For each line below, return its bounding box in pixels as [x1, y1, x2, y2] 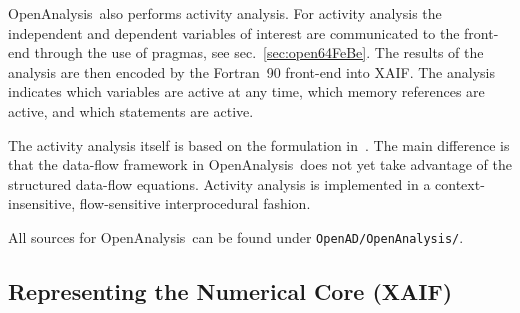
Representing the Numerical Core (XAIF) [8, 275, 453, 306]
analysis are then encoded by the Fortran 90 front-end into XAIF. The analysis [8, 61, 495, 82]
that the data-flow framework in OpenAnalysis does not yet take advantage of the [8, 154, 512, 175]
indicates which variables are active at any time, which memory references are [8, 81, 485, 102]
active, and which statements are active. [8, 100, 254, 121]
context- [435, 173, 485, 194]
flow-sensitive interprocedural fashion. [79, 193, 311, 214]
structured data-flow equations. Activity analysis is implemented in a [8, 173, 431, 194]
